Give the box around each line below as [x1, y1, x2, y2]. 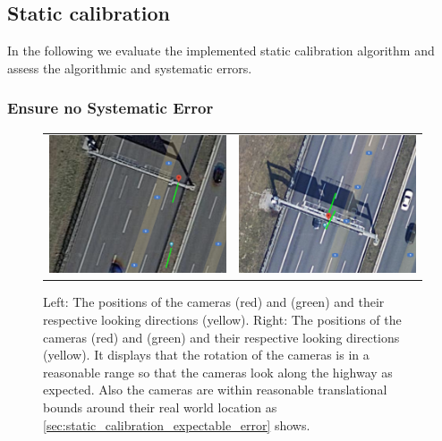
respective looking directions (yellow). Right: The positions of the [43, 310, 402, 329]
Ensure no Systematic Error [7, 97, 214, 119]
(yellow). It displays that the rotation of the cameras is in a [43, 345, 370, 364]
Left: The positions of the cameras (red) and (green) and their [43, 293, 385, 311]
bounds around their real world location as [43, 398, 277, 417]
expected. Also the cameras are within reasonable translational [43, 380, 387, 399]
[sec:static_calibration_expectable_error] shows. [43, 415, 310, 434]
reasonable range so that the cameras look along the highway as [43, 362, 393, 381]
